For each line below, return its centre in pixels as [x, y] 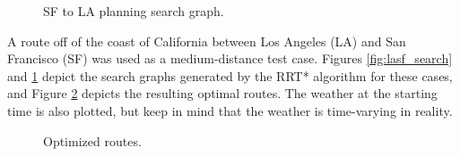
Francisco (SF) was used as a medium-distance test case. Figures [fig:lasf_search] [230, 58]
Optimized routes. [92, 140]
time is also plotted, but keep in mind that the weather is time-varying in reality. [230, 110]
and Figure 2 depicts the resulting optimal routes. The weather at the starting [222, 93]
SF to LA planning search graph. [134, 11]
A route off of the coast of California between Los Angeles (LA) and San [207, 41]
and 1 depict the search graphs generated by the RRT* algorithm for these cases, [230, 75]
